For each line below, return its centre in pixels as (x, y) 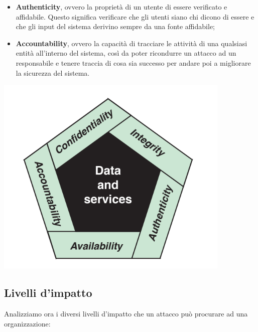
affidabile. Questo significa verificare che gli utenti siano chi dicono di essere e (135, 16)
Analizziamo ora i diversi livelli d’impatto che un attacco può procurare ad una (126, 313)
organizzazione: (27, 323)
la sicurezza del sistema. (53, 72)
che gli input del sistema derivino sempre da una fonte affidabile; (115, 26)
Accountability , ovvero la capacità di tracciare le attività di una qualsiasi (132, 43)
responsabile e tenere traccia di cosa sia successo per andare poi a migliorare (133, 62)
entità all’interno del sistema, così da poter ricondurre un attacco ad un (126, 53)
